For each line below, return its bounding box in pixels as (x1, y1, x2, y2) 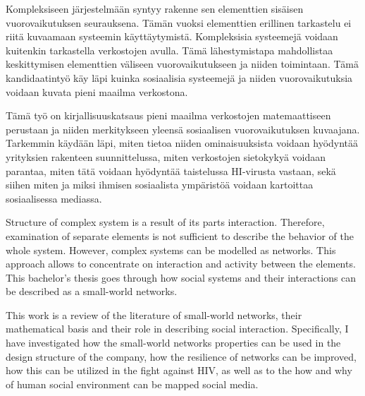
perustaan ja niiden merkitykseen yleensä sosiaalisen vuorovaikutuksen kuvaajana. (6, 121, 360, 136)
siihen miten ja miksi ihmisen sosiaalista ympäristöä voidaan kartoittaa (6, 177, 314, 192)
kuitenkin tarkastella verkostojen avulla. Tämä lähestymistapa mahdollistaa (6, 42, 333, 57)
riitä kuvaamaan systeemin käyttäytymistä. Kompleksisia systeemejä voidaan (6, 29, 338, 44)
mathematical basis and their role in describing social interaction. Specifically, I (6, 321, 349, 336)
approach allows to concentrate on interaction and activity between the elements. (6, 256, 356, 271)
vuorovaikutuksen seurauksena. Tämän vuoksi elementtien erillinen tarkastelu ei (6, 15, 352, 30)
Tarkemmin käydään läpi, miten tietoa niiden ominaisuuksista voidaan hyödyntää (6, 136, 359, 150)
